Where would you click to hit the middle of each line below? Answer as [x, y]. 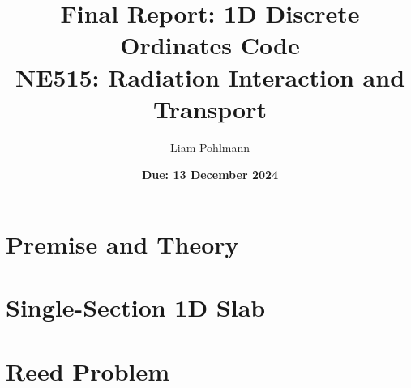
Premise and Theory [122, 243]
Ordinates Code [210, 45]
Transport [210, 108]
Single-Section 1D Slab [136, 307]
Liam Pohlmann [210, 147]
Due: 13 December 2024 [210, 175]
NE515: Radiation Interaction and [210, 77]
